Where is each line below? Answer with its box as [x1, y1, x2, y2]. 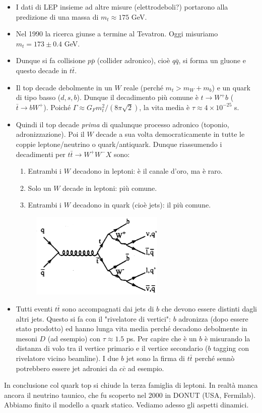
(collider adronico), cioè [97, 55, 170, 66]
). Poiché [43, 101, 71, 112]
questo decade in [16, 65, 68, 75]
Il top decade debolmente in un [16, 82, 112, 92]
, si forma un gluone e [178, 55, 246, 66]
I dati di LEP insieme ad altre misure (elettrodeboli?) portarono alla [16, 2, 228, 12]
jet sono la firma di [126, 352, 185, 363]
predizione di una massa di [16, 11, 99, 22]
